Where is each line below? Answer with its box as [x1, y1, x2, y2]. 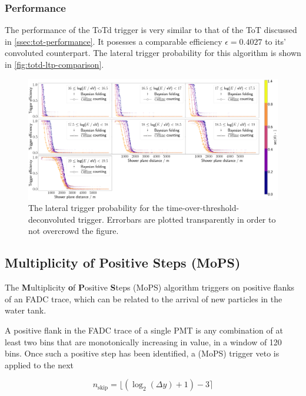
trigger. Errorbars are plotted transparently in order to [78, 213, 276, 225]
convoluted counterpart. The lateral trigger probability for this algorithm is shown [5, 47, 301, 59]
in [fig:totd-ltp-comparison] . [5, 58, 104, 70]
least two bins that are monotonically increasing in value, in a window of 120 [5, 335, 282, 348]
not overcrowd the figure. [28, 225, 119, 237]
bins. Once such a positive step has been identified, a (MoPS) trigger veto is [5, 347, 280, 359]
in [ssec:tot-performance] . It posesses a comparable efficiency [5, 35, 222, 47]
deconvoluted [28, 213, 75, 225]
